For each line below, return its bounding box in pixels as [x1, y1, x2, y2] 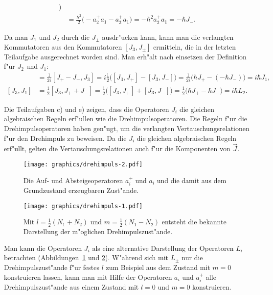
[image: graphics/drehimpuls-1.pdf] [23, 202, 143, 210]
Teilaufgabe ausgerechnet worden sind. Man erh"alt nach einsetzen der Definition [4, 51, 247, 61]
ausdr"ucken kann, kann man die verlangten [102, 31, 234, 42]
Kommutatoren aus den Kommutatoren [4, 41, 122, 52]
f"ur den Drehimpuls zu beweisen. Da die [4, 133, 127, 143]
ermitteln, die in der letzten [153, 41, 236, 52]
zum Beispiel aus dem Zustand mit [106, 262, 210, 272]
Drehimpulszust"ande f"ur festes [4, 262, 100, 272]
